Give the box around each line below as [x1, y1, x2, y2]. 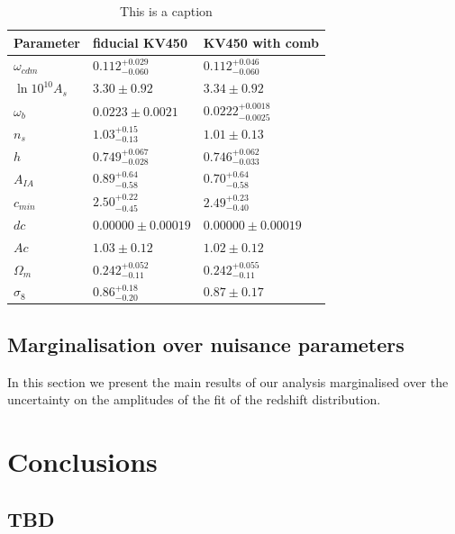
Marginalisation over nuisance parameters [7, 330, 405, 358]
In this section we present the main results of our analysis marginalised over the [7, 372, 449, 391]
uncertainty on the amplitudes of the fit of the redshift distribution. [7, 390, 381, 409]
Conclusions [7, 443, 158, 480]
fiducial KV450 [92, 32, 187, 51]
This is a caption [120, 2, 213, 20]
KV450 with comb [203, 32, 319, 51]
